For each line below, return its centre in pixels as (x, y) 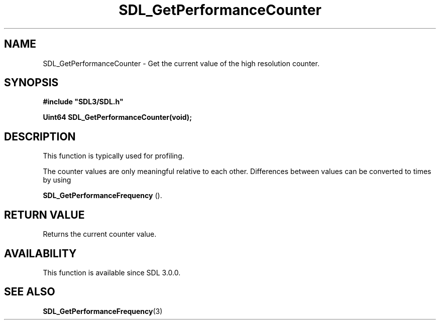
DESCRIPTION (40, 136)
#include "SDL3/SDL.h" (83, 102)
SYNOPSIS (31, 83)
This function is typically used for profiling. (114, 156)
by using (57, 180)
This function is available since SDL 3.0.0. (112, 272)
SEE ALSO (30, 292)
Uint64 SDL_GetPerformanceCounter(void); (117, 117)
